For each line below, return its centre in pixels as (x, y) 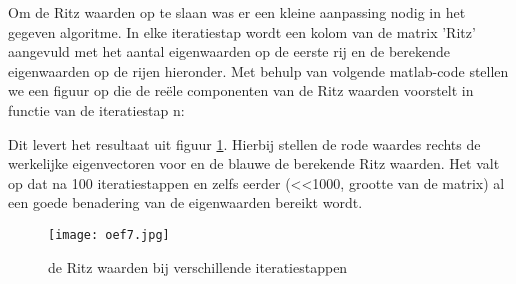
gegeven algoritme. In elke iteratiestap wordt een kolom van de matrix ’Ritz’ (242, 31)
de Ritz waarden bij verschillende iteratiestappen (198, 266)
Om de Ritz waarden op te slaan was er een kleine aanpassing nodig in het (237, 12)
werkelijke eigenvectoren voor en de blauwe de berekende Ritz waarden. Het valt (254, 163)
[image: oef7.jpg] (109, 234)
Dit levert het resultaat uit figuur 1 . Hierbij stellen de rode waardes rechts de (244, 143)
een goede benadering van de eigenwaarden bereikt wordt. (185, 202)
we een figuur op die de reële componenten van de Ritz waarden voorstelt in (241, 90)
